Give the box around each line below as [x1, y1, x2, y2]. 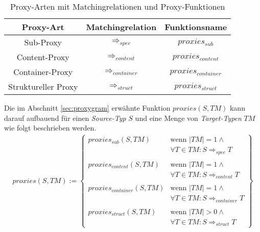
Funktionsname [164, 21, 227, 33]
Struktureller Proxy [8, 81, 78, 92]
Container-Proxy [13, 66, 73, 78]
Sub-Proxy [24, 36, 62, 48]
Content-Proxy [16, 51, 69, 63]
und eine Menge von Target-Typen [135, 112, 242, 123]
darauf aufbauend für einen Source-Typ [4, 112, 126, 123]
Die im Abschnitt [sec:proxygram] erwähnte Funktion [4, 102, 171, 113]
